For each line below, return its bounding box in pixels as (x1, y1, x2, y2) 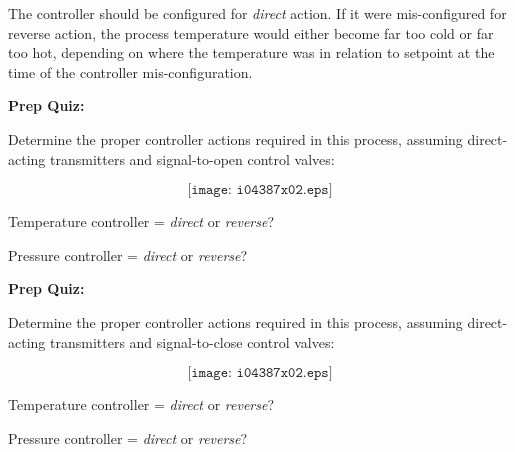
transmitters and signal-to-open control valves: (49, 148, 335, 169)
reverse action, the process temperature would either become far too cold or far (8, 22, 494, 43)
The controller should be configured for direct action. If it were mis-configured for (8, 3, 507, 23)
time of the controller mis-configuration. (8, 61, 253, 82)
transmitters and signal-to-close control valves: (49, 331, 335, 352)
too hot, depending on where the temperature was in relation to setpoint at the (8, 42, 495, 63)
